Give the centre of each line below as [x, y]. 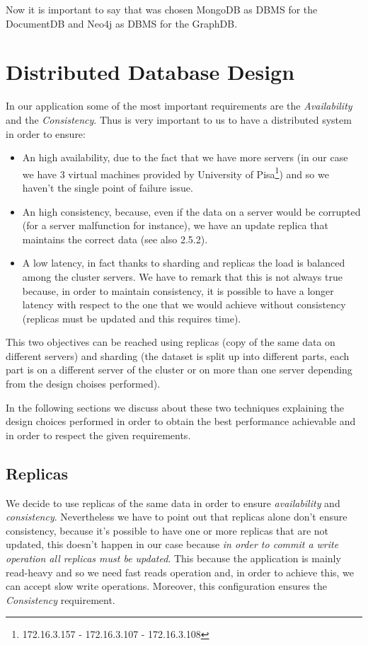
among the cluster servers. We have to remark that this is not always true [182, 276]
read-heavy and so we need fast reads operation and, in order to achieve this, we [180, 572]
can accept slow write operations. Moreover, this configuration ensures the [167, 586]
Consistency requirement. [61, 599]
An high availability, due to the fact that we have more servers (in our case [185, 157]
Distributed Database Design [150, 72]
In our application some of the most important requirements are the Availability [179, 106]
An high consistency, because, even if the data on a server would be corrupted [191, 211]
